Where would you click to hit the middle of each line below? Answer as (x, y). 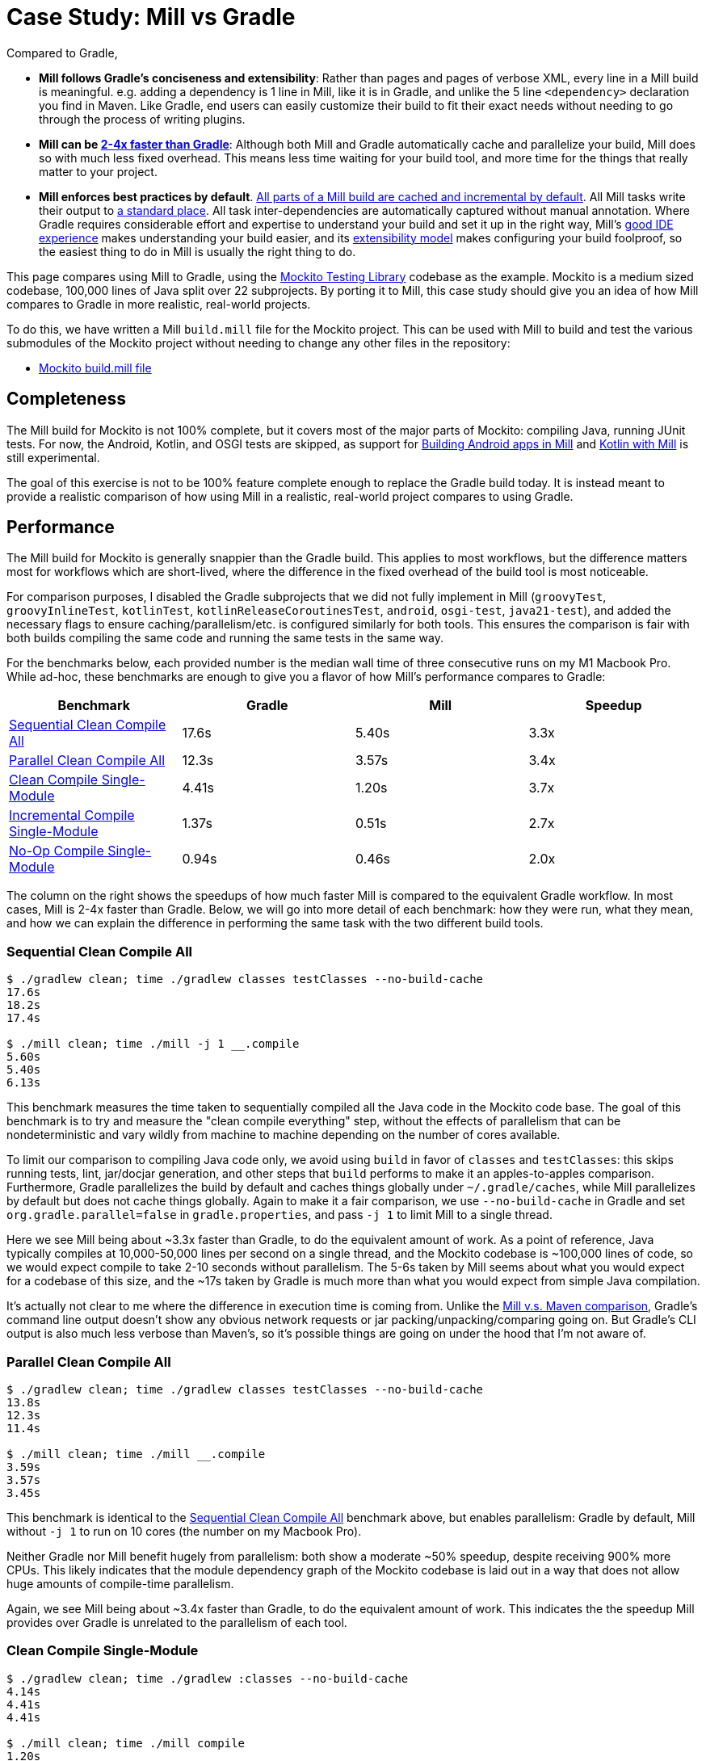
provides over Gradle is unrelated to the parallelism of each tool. (177, 1622)
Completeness (67, 399)
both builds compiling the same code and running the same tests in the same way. (225, 638)
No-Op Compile (57, 851)
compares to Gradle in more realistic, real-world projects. (159, 304)
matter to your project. (98, 171)
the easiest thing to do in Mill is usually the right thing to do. (198, 251)
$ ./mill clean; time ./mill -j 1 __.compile (153, 1044)
